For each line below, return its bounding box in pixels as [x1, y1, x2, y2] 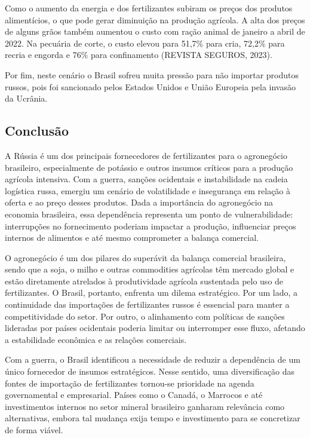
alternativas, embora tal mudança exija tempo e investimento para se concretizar [5, 412, 300, 424]
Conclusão [5, 121, 69, 140]
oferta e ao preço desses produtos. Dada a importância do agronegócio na [5, 196, 274, 209]
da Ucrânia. [5, 92, 48, 105]
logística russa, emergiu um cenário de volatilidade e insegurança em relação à [5, 184, 291, 197]
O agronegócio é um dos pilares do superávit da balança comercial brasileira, [5, 251, 286, 264]
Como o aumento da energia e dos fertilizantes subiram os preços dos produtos [5, 2, 293, 14]
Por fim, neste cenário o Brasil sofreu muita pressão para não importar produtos [5, 68, 299, 81]
